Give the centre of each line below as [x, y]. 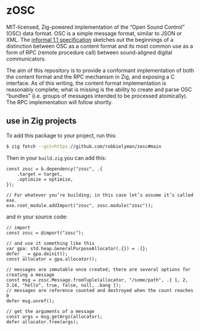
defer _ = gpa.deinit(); [37, 254]
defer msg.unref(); [30, 301]
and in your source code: [37, 217]
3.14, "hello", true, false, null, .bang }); [64, 285]
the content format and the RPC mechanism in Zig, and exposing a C [90, 77]
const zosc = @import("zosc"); [45, 233]
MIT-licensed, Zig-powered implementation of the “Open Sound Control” [96, 27]
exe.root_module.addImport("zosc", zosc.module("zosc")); [80, 205]
